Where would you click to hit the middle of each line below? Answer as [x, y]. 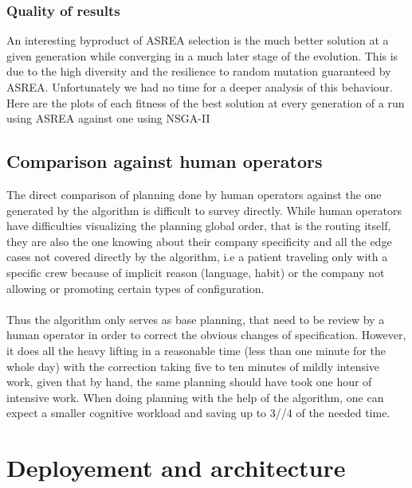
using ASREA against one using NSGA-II [108, 118]
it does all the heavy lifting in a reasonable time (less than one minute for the [196, 350]
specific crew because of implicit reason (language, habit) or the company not [196, 272]
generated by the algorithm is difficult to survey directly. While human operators [204, 210]
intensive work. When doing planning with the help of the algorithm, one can [195, 397]
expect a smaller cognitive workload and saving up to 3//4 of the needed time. [198, 413]
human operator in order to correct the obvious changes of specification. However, [206, 335]
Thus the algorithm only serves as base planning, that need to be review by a [196, 319]
